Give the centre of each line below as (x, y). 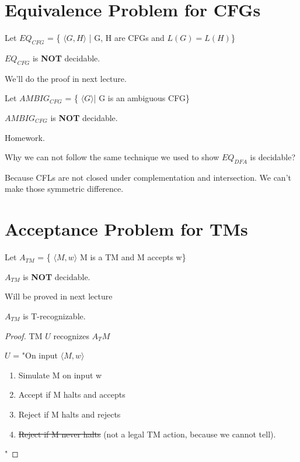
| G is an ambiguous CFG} (142, 98)
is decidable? (273, 157)
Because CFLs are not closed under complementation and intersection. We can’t (148, 177)
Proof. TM (24, 335)
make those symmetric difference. (64, 189)
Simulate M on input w (60, 375)
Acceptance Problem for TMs (126, 229)
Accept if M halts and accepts (72, 394)
